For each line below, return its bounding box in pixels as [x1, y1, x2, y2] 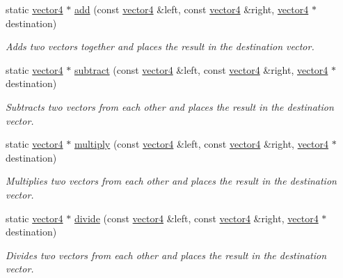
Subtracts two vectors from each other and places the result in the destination [6, 99, 334, 114]
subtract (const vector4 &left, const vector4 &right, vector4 [74, 62, 328, 77]
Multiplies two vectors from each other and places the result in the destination [6, 173, 337, 188]
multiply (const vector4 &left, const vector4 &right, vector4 [74, 137, 329, 151]
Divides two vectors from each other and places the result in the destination [6, 247, 327, 262]
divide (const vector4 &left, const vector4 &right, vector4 [74, 210, 319, 225]
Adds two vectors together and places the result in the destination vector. [6, 39, 314, 54]
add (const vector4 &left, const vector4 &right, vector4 [74, 2, 309, 16]
